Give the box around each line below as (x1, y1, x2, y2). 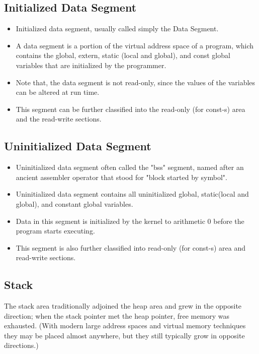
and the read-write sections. (16, 113, 102, 124)
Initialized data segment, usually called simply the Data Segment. (16, 23, 219, 34)
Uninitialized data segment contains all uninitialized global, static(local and (16, 189, 249, 199)
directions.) (4, 340, 39, 350)
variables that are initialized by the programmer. (16, 60, 166, 70)
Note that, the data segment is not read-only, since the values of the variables (16, 77, 255, 87)
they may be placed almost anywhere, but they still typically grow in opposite (4, 330, 245, 340)
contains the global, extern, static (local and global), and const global (16, 50, 230, 61)
